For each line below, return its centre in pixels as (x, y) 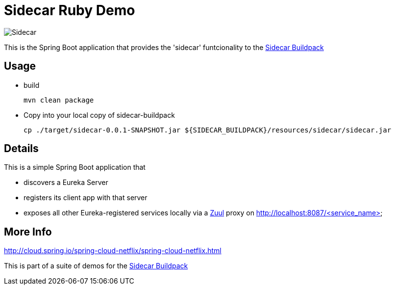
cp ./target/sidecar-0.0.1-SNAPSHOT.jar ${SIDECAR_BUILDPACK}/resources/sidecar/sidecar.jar (208, 130)
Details (21, 149)
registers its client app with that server (86, 198)
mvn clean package (59, 100)
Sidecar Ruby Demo (70, 10)
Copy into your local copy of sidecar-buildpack (99, 115)
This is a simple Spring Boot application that (75, 167)
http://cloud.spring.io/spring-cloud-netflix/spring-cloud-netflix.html (113, 251)
